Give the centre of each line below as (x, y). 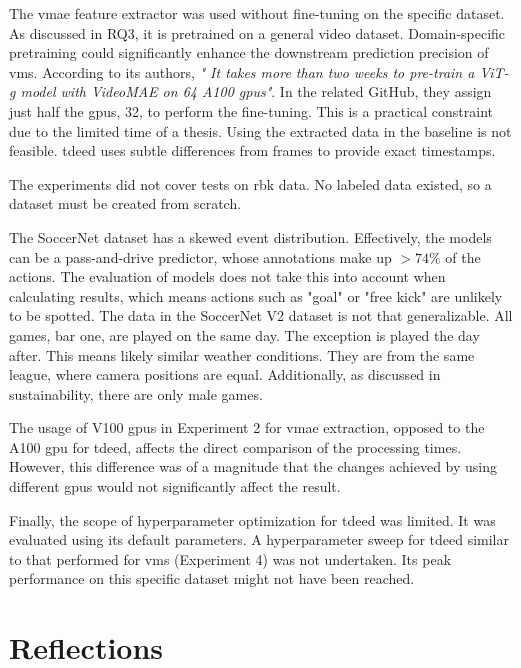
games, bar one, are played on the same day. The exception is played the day (244, 334)
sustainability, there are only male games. (136, 393)
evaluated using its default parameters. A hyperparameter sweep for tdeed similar (259, 539)
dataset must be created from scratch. (125, 203)
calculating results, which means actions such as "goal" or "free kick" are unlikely (256, 295)
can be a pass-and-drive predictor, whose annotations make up (200, 256)
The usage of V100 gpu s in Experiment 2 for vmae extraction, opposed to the (247, 427)
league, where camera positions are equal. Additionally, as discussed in (225, 374)
